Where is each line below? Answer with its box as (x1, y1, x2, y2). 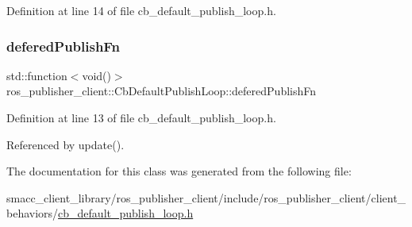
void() (82, 67, 111, 83)
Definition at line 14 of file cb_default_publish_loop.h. (6, 2, 276, 18)
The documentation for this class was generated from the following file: (6, 163, 352, 179)
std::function (6, 67, 67, 83)
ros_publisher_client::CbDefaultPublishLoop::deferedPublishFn (6, 83, 317, 99)
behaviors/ (6, 205, 59, 221)
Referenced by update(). (6, 136, 125, 152)
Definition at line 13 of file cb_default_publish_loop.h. (6, 110, 276, 125)
